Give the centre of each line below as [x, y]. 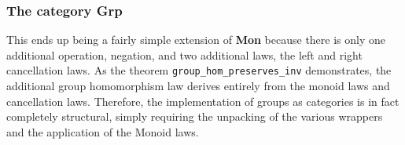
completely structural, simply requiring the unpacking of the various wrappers [195, 116]
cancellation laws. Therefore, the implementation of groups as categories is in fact [203, 101]
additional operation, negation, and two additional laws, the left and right [184, 54]
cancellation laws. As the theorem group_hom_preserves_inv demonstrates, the [199, 70]
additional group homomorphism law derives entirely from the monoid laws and [198, 86]
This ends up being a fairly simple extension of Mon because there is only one [196, 40]
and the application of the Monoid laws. [103, 131]
